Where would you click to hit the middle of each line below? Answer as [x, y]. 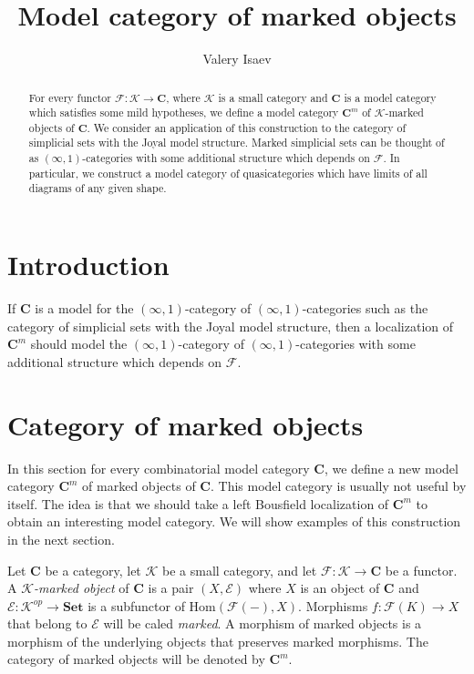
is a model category [390, 97]
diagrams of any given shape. [98, 188]
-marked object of [82, 588]
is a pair [171, 588]
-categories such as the [365, 308]
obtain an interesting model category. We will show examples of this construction [234, 521]
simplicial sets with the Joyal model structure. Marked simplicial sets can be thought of [237, 143]
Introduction [88, 265]
